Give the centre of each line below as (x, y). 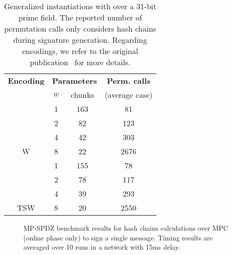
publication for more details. (80, 62)
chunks (82, 95)
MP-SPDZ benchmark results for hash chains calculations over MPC (126, 228)
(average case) (129, 95)
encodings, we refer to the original (80, 51)
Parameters (74, 81)
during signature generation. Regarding (80, 40)
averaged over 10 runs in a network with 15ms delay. (102, 247)
